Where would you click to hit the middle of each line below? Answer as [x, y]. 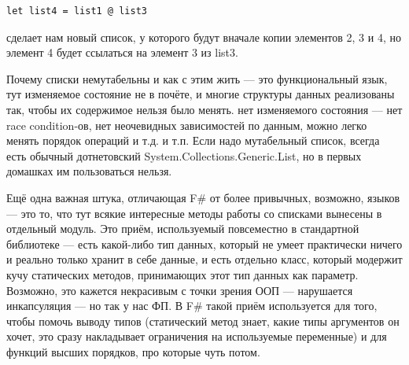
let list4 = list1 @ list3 [77, 11]
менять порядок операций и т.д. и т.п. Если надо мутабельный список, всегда [193, 140]
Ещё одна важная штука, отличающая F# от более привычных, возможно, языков [203, 197]
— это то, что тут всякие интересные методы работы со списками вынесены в [194, 213]
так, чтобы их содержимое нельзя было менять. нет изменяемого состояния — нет [204, 109]
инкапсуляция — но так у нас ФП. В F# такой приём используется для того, [192, 306]
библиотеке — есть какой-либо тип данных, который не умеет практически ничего [204, 243]
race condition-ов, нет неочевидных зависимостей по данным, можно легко [187, 125]
